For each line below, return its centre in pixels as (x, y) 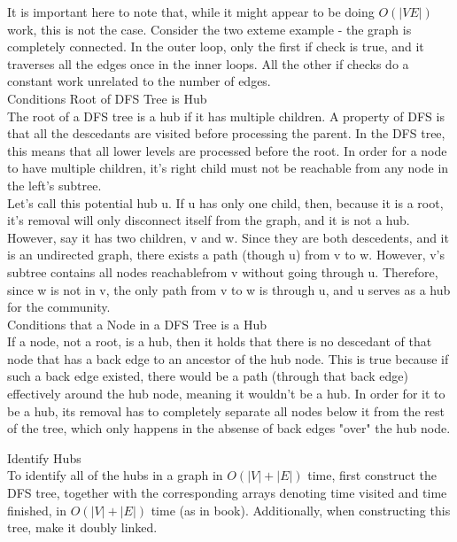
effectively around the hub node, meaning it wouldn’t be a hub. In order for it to (226, 394)
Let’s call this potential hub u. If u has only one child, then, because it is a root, (225, 202)
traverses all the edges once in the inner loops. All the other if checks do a (208, 63)
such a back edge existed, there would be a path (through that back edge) (208, 376)
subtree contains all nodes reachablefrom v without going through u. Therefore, (223, 271)
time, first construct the (372, 475)
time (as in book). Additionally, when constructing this (301, 510)
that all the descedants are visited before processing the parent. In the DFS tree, (226, 133)
